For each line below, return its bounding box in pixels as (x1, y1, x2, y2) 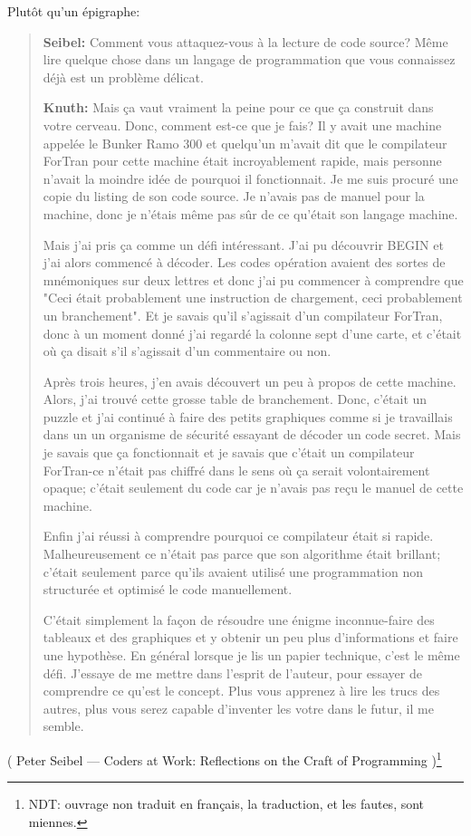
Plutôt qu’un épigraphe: (7, 2, 140, 20)
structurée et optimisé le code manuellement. (43, 580, 293, 599)
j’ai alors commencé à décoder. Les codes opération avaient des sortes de (43, 253, 446, 272)
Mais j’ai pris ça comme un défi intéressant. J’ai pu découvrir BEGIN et (43, 235, 444, 254)
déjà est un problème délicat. (43, 67, 204, 86)
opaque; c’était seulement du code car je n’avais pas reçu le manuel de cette (43, 478, 464, 497)
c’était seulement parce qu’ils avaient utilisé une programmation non (43, 562, 423, 581)
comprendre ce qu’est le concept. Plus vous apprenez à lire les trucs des (43, 681, 440, 700)
